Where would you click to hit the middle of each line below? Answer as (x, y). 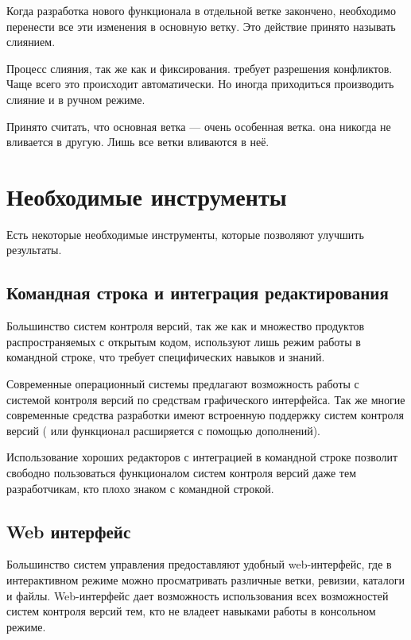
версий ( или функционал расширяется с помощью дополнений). (163, 430)
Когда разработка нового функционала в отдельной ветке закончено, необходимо (201, 10)
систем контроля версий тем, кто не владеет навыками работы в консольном (191, 611)
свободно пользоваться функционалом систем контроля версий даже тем (182, 473)
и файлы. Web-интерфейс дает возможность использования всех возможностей (198, 595)
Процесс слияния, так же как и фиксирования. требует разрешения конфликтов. (200, 68)
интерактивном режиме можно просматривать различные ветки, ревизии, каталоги (205, 580)
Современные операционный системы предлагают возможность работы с (183, 384)
